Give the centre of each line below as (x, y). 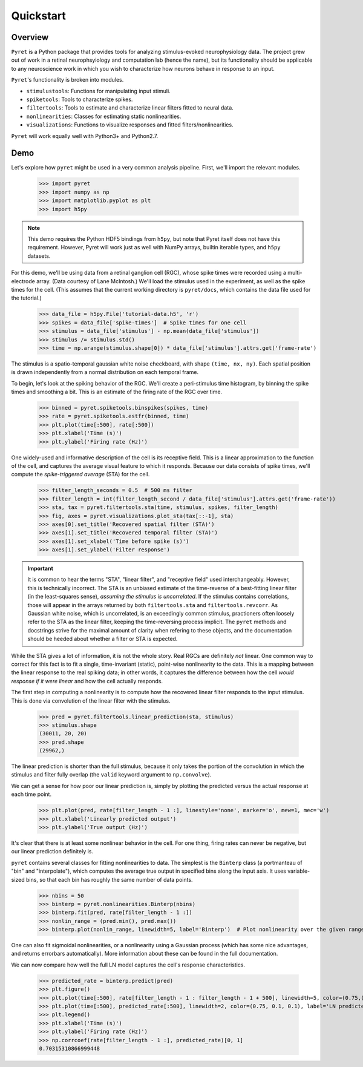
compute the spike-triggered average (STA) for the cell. (80, 474)
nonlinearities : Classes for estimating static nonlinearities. (104, 116)
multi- (295, 273)
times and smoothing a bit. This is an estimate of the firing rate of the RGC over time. (117, 392)
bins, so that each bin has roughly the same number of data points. (109, 879)
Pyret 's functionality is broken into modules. (67, 80)
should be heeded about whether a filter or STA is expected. (103, 639)
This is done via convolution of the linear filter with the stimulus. (91, 701)
